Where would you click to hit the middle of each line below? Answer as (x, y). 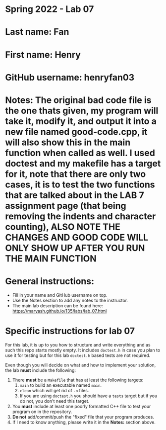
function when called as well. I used (80, 153)
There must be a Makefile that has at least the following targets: (78, 380)
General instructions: (50, 281)
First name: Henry (43, 54)
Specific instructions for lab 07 (70, 331)
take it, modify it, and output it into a (81, 121)
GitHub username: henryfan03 (70, 77)
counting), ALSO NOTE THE (63, 227)
